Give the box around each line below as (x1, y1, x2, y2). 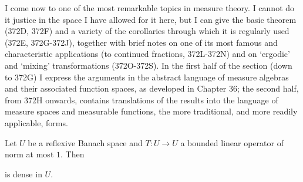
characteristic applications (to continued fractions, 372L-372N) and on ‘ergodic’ (5, 48, 290, 60)
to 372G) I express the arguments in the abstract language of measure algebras (5, 70, 289, 83)
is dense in (5, 167, 42, 180)
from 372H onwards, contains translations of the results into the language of (5, 93, 278, 106)
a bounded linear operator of (180, 136, 284, 149)
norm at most (5, 148, 54, 160)
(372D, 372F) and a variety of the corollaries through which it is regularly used (5, 25, 289, 37)
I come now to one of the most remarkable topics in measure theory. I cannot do (5, 2, 295, 14)
